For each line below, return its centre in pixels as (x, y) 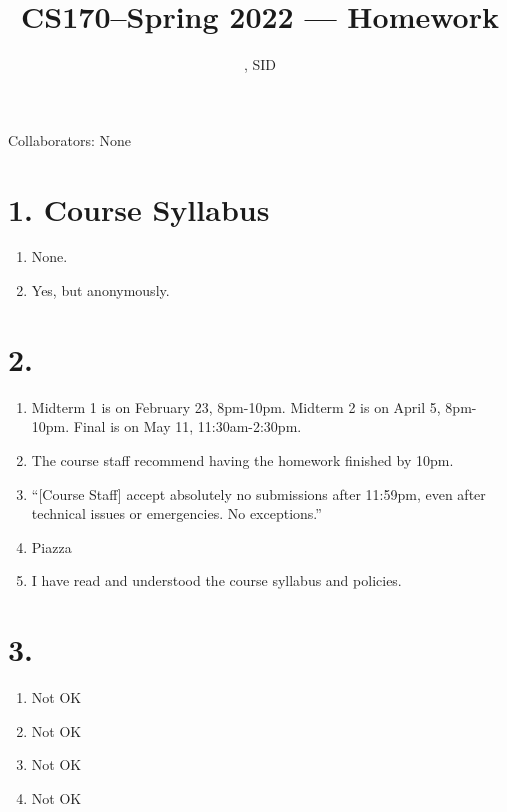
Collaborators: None (70, 139)
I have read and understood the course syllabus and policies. (216, 580)
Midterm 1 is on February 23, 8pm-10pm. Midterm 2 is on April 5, (236, 406)
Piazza (51, 546)
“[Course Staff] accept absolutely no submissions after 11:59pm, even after (258, 493)
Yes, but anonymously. (100, 290)
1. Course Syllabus (139, 208)
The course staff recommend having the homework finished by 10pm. (242, 459)
